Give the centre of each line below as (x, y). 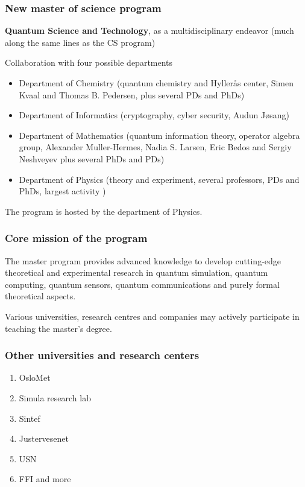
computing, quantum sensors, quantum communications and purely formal (142, 284)
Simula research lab (55, 397)
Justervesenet (44, 438)
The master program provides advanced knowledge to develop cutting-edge (143, 260)
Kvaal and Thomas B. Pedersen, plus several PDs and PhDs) (132, 94)
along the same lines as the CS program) (80, 42)
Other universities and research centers (102, 355)
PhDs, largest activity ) (62, 191)
